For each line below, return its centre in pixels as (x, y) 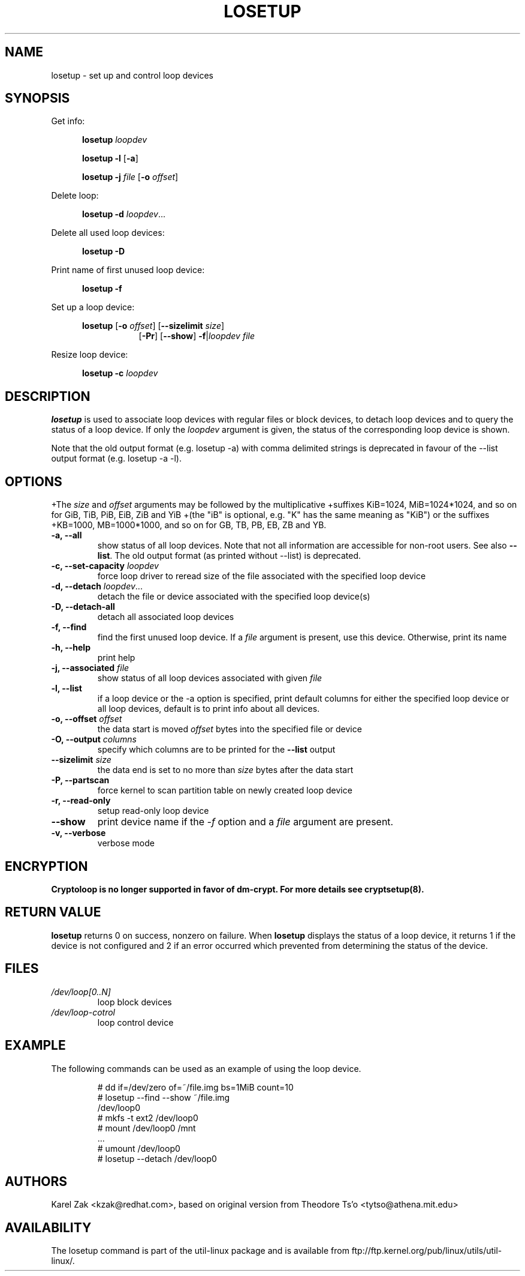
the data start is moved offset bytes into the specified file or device (230, 729)
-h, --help (71, 648)
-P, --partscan (80, 780)
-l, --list (67, 688)
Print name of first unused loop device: (128, 270)
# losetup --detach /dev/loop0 (157, 1158)
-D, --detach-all (83, 607)
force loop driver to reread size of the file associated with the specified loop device (262, 576)
